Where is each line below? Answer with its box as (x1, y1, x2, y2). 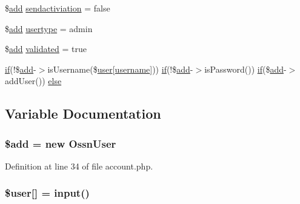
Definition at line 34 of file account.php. (5, 159, 153, 172)
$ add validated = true (5, 42, 87, 55)
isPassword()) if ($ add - (204, 62, 287, 75)
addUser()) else (5, 74, 62, 87)
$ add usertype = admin (5, 22, 93, 35)
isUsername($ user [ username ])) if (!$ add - (47, 62, 193, 75)
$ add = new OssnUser (5, 136, 116, 151)
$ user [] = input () (5, 185, 90, 200)
